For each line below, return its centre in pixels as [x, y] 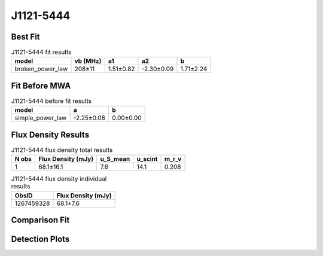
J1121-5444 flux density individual [59, 179]
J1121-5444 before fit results [51, 101]
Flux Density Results [50, 135]
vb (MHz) [88, 61]
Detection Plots [40, 239]
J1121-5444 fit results [41, 52]
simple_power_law [41, 118]
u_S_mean [115, 159]
